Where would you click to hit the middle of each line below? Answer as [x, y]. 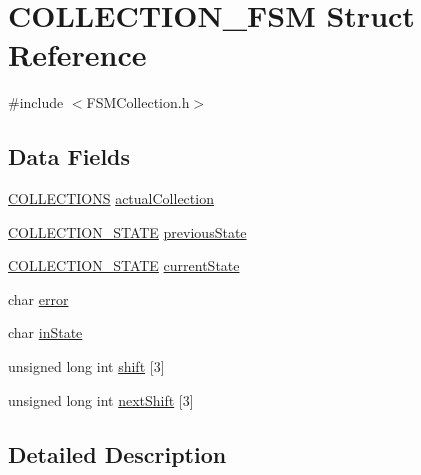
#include [36, 102]
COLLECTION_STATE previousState [127, 231]
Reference [77, 54]
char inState [45, 332]
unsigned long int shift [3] [86, 366]
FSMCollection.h [138, 102]
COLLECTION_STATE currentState [124, 265]
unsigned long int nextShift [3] [101, 399]
